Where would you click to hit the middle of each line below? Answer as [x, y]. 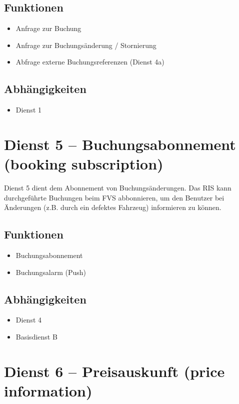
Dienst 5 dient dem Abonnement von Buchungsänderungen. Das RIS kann [118, 188]
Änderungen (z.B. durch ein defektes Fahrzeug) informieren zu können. [113, 207]
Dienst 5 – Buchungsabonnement [120, 144]
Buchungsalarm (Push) [51, 272]
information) [48, 391]
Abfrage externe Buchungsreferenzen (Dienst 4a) [90, 62]
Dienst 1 [29, 110]
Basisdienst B [36, 337]
